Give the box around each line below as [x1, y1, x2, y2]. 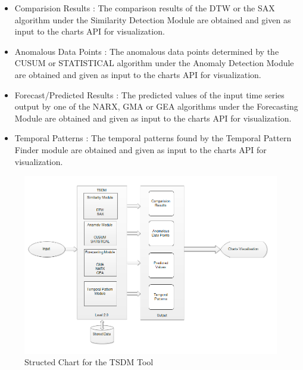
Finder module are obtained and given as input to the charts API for [14, 143, 267, 156]
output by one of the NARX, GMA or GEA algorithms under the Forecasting [14, 100, 298, 113]
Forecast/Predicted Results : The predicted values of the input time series [14, 88, 285, 101]
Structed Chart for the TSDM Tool [24, 356, 154, 368]
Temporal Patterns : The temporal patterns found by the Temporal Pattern [14, 132, 292, 144]
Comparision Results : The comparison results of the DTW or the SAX [14, 2, 275, 14]
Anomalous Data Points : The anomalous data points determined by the [14, 45, 279, 57]
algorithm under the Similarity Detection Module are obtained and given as [14, 13, 291, 26]
